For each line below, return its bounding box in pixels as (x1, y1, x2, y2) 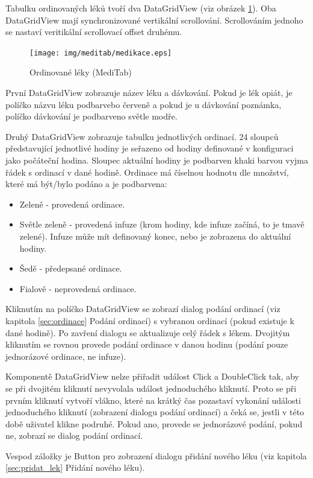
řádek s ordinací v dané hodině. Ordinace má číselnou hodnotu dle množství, (5, 165, 289, 178)
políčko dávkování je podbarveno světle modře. (5, 110, 178, 123)
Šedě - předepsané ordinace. (19, 262, 122, 275)
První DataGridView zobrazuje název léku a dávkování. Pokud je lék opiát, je (5, 86, 293, 99)
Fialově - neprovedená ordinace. (19, 282, 137, 295)
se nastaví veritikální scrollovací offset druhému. (5, 25, 182, 38)
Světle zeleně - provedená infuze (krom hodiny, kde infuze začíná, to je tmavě (19, 218, 305, 231)
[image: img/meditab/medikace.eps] (29, 48, 172, 57)
